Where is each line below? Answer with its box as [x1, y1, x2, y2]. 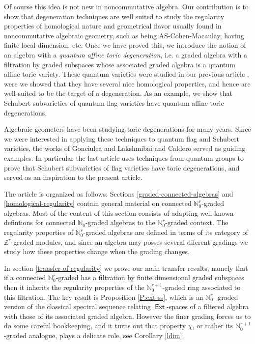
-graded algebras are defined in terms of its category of [83, 227, 248, 237]
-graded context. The [165, 217, 228, 228]
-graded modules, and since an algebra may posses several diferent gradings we [11, 236, 248, 247]
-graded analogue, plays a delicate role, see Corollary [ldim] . [4, 330, 184, 340]
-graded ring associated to [162, 282, 241, 292]
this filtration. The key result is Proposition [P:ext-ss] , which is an [4, 291, 203, 302]
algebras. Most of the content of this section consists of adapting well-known [4, 207, 234, 218]
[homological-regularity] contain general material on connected [4, 198, 192, 208]
